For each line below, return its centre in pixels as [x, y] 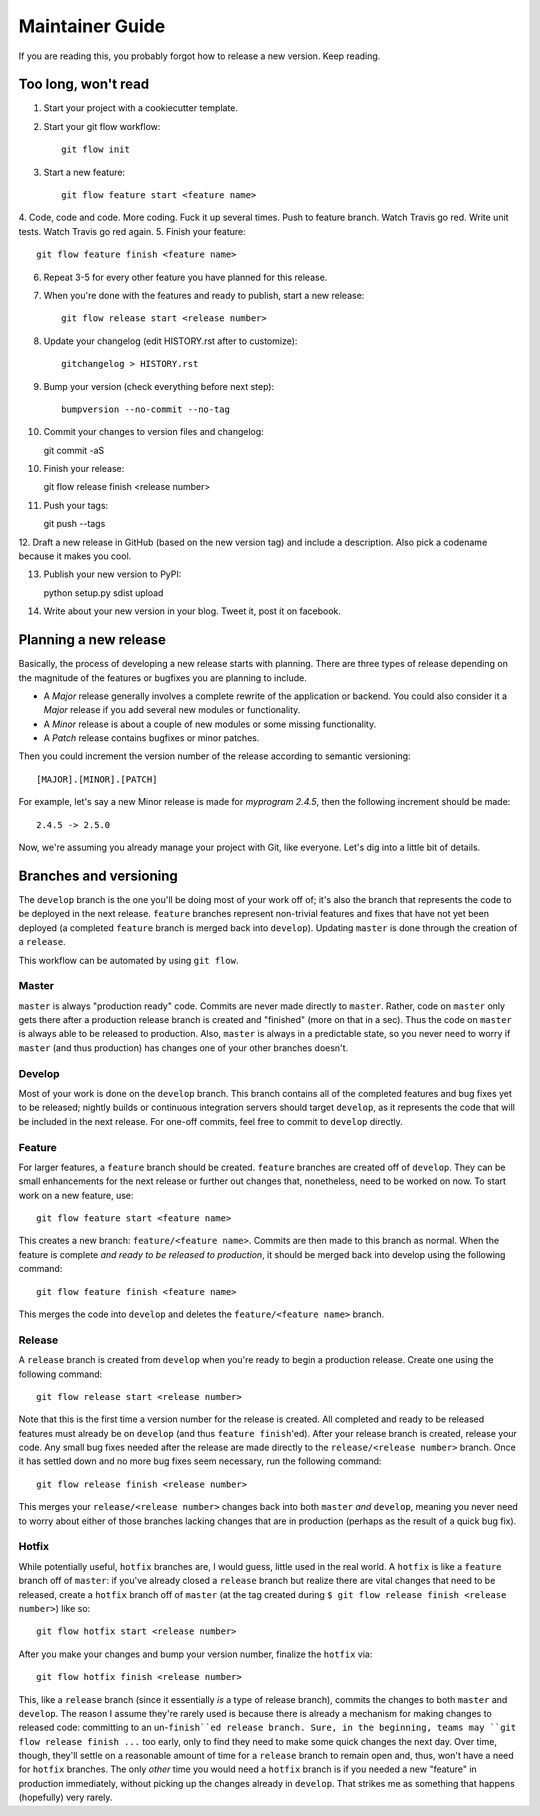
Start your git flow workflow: [102, 126]
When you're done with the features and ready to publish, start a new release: [204, 295]
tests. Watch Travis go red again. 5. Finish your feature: [132, 231]
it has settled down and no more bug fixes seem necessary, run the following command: [200, 1461]
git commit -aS [74, 450]
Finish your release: [84, 469]
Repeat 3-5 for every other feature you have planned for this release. [185, 277]
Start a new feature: [84, 172]
